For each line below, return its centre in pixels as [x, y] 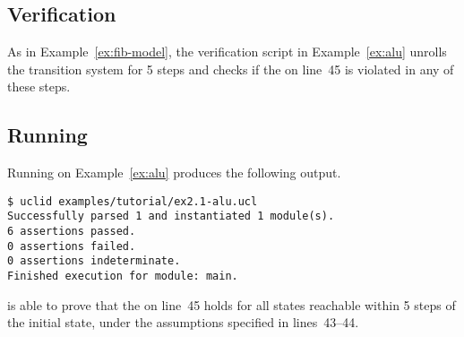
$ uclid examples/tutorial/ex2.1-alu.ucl [133, 201]
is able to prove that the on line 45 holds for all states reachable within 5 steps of [232, 304]
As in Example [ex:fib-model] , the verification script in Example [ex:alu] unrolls [227, 52]
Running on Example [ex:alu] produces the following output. [174, 173]
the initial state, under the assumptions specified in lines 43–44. [183, 322]
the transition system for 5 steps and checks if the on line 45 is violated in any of [231, 69]
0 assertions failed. [72, 246]
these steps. [39, 86]
